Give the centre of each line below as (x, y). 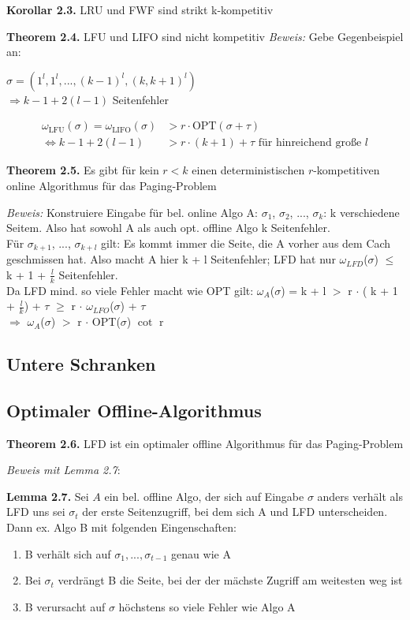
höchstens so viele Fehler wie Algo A (207, 606)
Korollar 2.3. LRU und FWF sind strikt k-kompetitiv (140, 9)
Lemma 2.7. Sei (48, 496)
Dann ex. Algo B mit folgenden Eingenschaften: (121, 527)
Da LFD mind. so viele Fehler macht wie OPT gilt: (130, 290)
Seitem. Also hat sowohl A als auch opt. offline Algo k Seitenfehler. (168, 228)
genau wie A (201, 553)
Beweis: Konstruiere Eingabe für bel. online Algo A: (132, 212)
